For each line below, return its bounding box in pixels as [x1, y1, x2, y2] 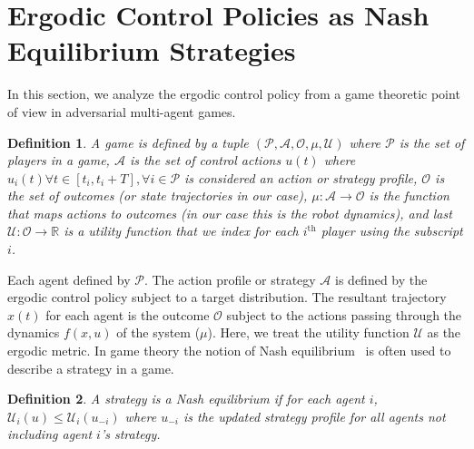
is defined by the [335, 269, 428, 288]
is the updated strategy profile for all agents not [183, 406, 446, 425]
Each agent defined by [7, 269, 131, 288]
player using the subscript [321, 221, 463, 240]
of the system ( [116, 323, 201, 342]
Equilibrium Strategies [7, 32, 296, 69]
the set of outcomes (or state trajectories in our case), [7, 186, 308, 205]
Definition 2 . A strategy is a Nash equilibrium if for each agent [7, 389, 365, 408]
